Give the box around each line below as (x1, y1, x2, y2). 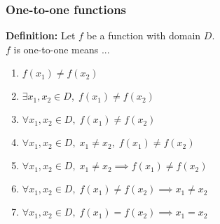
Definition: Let (6, 28, 76, 43)
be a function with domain (86, 28, 201, 43)
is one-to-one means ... (13, 41, 110, 56)
